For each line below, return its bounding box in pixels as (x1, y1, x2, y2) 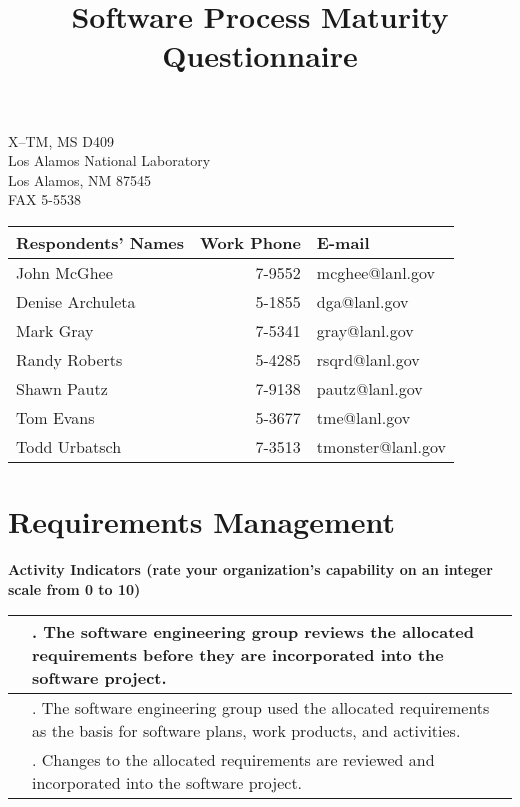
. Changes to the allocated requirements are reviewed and (32, 748, 435, 772)
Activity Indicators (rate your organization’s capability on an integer (8, 559, 493, 580)
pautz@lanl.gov (316, 376, 423, 400)
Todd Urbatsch (16, 434, 122, 458)
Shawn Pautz (16, 376, 108, 400)
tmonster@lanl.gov (316, 434, 446, 458)
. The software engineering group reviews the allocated (32, 620, 474, 644)
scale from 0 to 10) (8, 578, 141, 599)
